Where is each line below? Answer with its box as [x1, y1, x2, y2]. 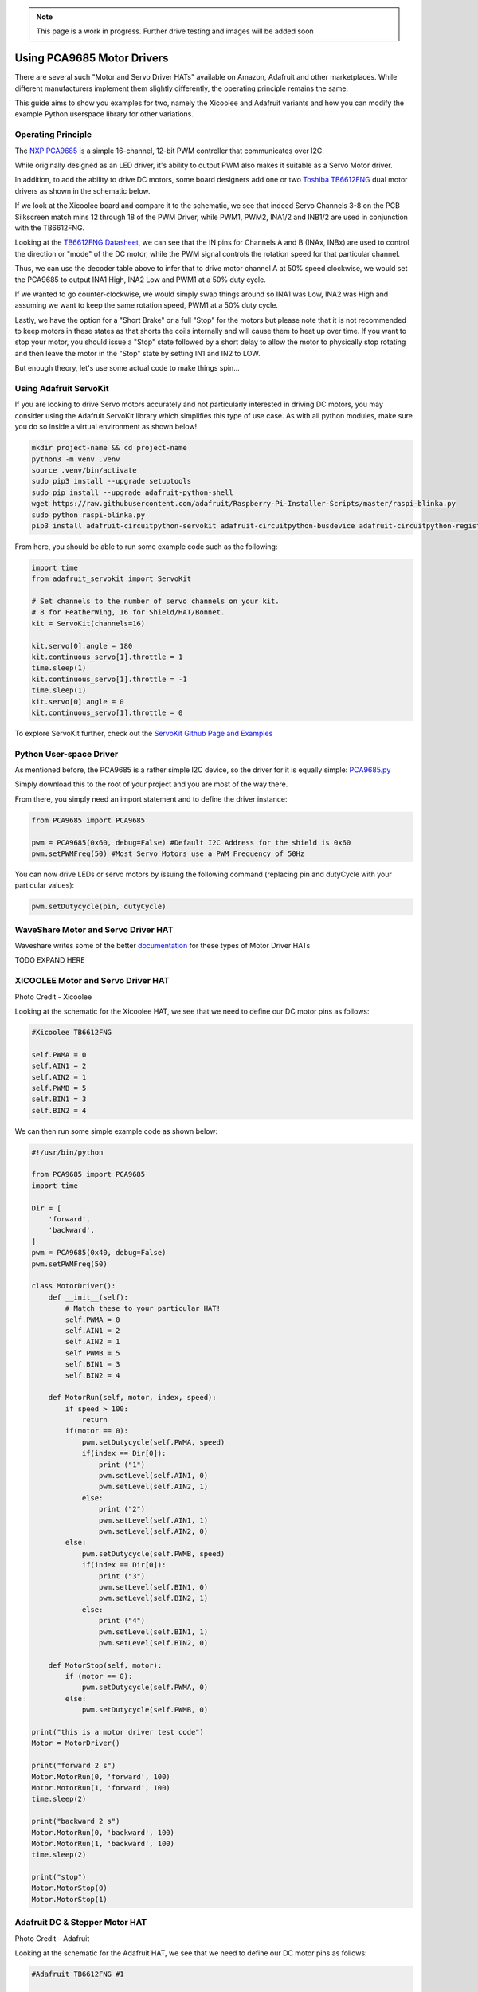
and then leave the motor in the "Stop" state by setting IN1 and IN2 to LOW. [14, 348, 261, 358]
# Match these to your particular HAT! [65, 1304, 221, 1313]
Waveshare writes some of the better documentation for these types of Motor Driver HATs [14, 941, 311, 951]
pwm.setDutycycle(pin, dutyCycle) [31, 902, 167, 912]
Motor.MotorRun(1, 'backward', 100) [31, 1839, 175, 1848]
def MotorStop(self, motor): [48, 1661, 163, 1669]
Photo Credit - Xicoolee [14, 992, 92, 1002]
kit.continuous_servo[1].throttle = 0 [31, 708, 183, 717]
